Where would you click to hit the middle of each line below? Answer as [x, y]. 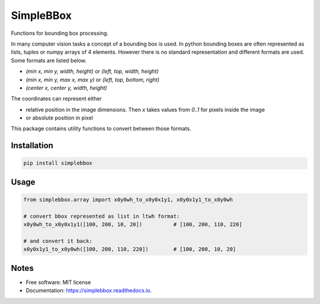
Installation [32, 146]
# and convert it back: [58, 241]
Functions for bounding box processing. [60, 33]
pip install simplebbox [58, 163]
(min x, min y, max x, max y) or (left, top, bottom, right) [92, 79]
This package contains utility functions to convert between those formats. [101, 129]
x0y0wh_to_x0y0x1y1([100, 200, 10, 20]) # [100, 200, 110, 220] [133, 224]
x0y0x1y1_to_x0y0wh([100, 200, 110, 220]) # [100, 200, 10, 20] [130, 249]
